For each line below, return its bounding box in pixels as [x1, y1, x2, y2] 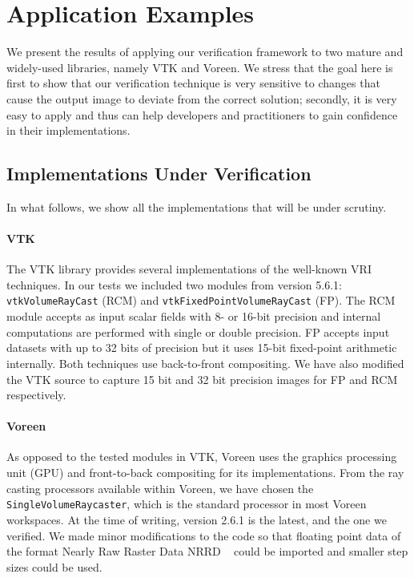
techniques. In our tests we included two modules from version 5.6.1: [6, 276, 342, 293]
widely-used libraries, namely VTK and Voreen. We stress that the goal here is [6, 59, 393, 75]
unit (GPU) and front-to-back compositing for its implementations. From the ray [6, 464, 404, 481]
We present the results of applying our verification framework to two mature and [6, 43, 404, 60]
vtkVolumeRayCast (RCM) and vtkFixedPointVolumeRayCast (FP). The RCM [6, 292, 396, 309]
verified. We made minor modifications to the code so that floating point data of [6, 527, 401, 544]
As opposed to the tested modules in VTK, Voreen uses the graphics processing [6, 448, 397, 465]
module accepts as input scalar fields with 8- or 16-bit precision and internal [6, 308, 381, 325]
